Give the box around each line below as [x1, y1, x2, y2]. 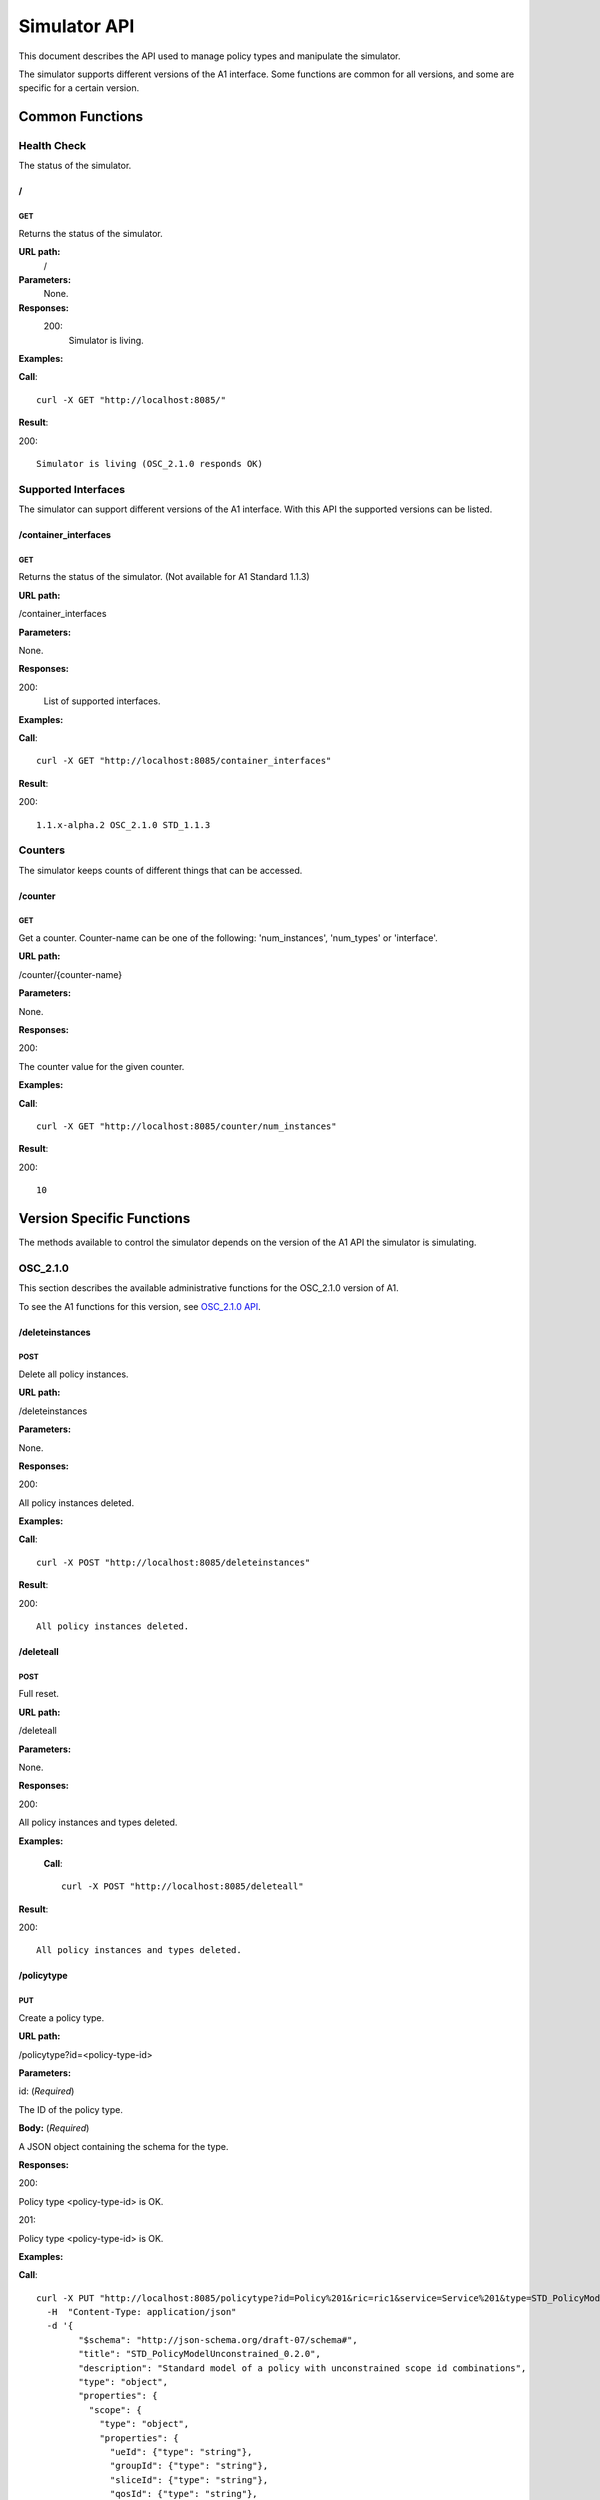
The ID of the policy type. [18, 2103, 124, 2115]
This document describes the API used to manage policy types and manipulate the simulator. [18, 50, 401, 62]
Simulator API [18, 15, 135, 37]
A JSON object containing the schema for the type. [18, 2140, 229, 2152]
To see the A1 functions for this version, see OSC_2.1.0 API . [18, 1300, 262, 1312]
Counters [18, 843, 65, 857]
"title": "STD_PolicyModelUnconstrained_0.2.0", [78, 2348, 322, 2360]
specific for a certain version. [18, 82, 140, 94]
